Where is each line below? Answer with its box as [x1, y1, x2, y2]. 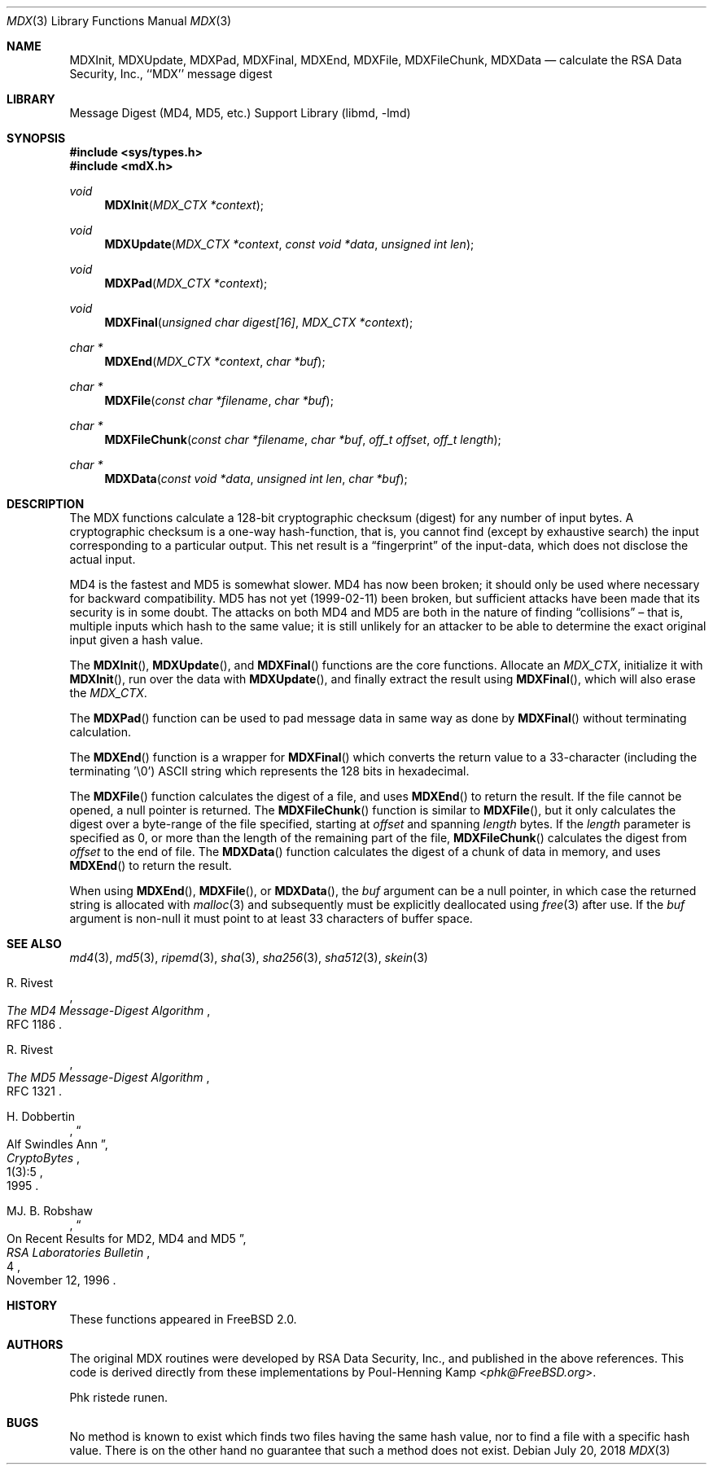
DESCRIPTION [7, 497, 85, 511]
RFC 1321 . [7, 1084, 62, 1098]
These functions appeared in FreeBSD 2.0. [69, 1312, 297, 1326]
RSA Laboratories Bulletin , [7, 1245, 151, 1259]
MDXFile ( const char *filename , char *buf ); [104, 393, 334, 407]
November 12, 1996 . [7, 1273, 116, 1287]
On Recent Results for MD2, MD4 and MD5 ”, [7, 1232, 247, 1245]
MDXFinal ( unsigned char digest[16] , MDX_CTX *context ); [104, 315, 413, 329]
